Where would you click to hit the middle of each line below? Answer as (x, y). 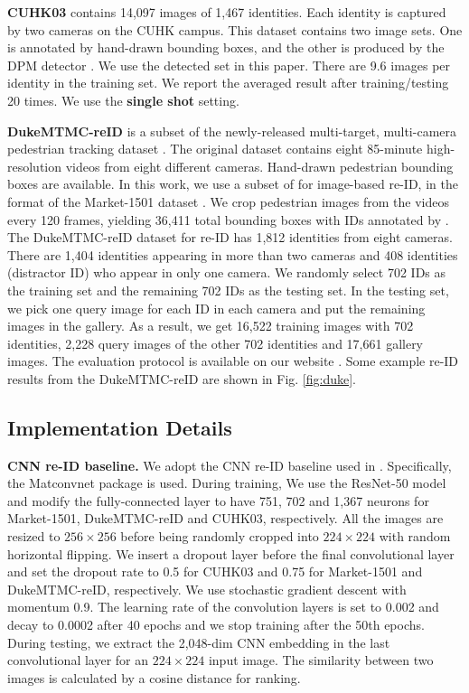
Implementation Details (120, 427)
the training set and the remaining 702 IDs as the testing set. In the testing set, (228, 290)
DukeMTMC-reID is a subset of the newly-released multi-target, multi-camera (232, 131)
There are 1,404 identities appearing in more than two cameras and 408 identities (233, 254)
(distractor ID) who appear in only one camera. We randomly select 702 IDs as (227, 272)
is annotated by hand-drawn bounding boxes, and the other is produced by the (226, 47)
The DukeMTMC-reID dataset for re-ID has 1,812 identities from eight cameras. (230, 237)
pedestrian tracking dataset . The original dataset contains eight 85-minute (215, 149)
